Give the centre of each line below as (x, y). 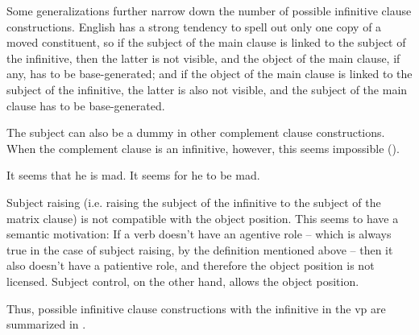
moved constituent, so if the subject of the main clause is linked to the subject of (206, 42)
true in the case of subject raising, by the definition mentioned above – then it (200, 249)
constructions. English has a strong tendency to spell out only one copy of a (194, 26)
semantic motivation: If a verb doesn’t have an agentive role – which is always (199, 234)
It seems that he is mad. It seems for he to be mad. (133, 175)
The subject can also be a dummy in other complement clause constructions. (196, 132)
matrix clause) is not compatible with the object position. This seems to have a (203, 218)
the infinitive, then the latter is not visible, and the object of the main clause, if (203, 58)
